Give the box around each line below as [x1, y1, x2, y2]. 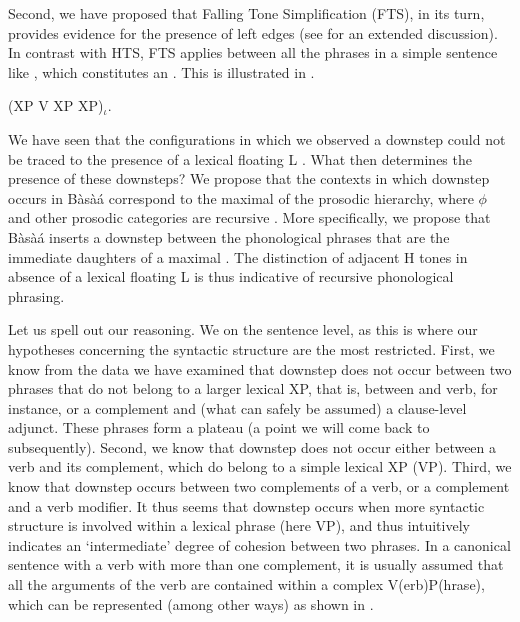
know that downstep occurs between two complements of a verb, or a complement [8, 476, 510, 497]
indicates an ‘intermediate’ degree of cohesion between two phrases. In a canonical [8, 534, 511, 555]
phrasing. [8, 285, 65, 306]
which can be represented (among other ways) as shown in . [8, 593, 374, 614]
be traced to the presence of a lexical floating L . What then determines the [8, 148, 472, 169]
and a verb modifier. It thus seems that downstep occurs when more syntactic [8, 495, 485, 516]
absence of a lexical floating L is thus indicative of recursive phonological [8, 266, 454, 287]
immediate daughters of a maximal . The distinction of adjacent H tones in [8, 246, 468, 267]
